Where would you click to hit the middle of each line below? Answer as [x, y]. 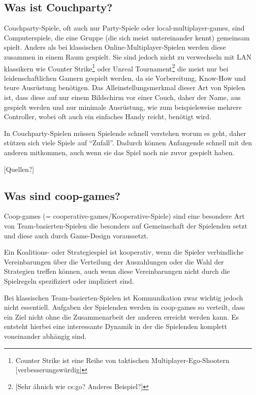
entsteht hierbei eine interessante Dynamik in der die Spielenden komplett [116, 326]
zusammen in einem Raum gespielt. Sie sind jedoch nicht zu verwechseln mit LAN [128, 56]
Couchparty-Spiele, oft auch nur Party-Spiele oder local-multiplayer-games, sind [124, 28]
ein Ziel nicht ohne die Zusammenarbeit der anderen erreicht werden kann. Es [121, 316]
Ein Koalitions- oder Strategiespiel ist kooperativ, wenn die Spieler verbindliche [124, 252]
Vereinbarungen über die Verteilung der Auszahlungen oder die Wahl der [114, 261]
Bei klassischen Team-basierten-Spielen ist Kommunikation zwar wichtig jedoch [124, 297]
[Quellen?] [19, 169]
